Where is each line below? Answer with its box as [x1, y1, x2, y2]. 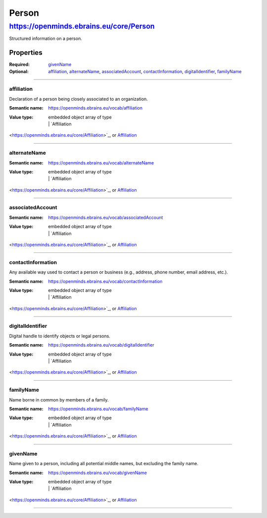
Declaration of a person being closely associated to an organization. [9, 96, 148, 102]
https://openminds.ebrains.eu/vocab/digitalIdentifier [48, 342, 154, 348]
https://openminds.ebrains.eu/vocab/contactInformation [48, 278, 163, 284]
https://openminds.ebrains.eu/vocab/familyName [48, 405, 148, 412]
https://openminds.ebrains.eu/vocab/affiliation [48, 105, 143, 111]
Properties [9, 48, 43, 57]
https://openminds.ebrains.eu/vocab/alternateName [48, 159, 154, 165]
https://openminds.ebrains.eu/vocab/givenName [48, 470, 147, 476]
